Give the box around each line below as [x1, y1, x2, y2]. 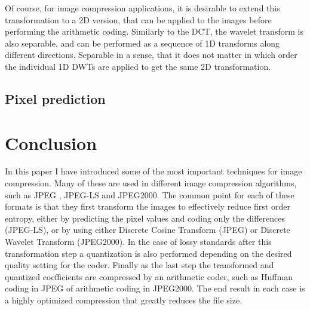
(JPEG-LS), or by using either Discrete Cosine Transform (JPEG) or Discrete [5, 223, 290, 236]
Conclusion [5, 130, 97, 155]
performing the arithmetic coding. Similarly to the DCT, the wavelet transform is [5, 25, 303, 38]
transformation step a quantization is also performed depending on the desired [5, 247, 292, 259]
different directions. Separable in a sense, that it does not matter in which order [5, 48, 297, 61]
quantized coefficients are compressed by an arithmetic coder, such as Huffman [5, 270, 293, 283]
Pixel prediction [5, 89, 106, 108]
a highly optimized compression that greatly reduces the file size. [5, 294, 243, 306]
